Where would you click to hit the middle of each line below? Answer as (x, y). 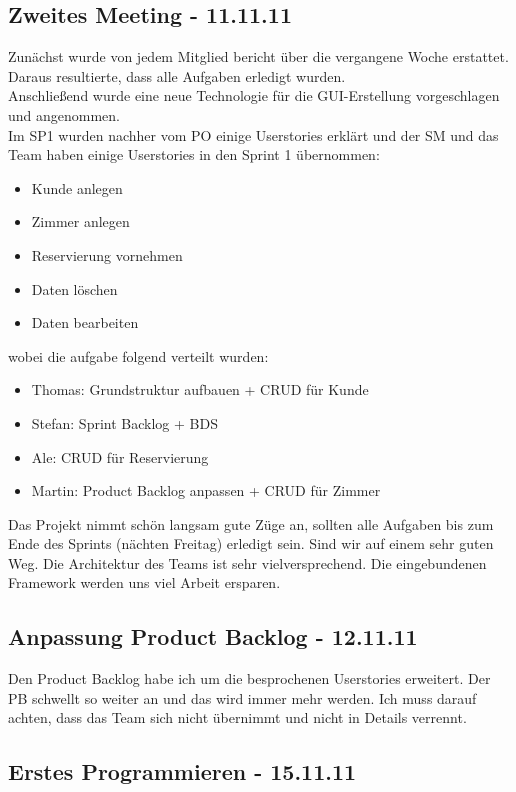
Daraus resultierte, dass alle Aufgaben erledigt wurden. (177, 75)
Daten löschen (74, 288)
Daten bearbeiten (85, 322)
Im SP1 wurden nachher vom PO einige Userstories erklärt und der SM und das (253, 134)
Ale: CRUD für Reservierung (120, 456)
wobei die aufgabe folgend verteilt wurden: (138, 355)
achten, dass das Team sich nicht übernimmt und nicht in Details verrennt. (237, 717)
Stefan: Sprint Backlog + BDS (124, 422)
